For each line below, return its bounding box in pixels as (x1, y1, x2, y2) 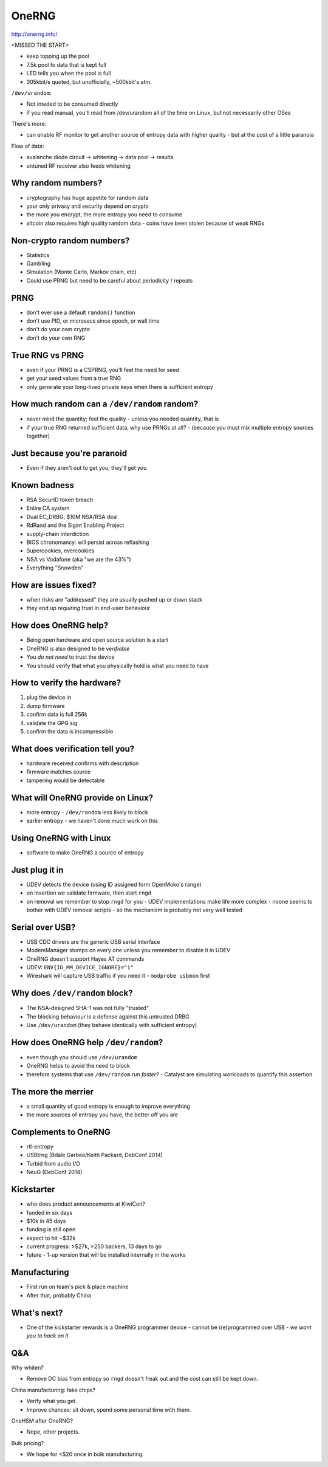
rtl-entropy (26, 1143, 54, 1150)
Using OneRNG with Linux (11, 833, 111, 843)
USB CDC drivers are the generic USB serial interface (26, 938, 160, 945)
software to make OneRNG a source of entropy (26, 848, 144, 856)
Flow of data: (11, 142, 44, 149)
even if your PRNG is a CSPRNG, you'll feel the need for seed (26, 366, 179, 373)
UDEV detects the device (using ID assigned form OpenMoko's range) (26, 881, 202, 888)
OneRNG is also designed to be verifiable (26, 645, 130, 652)
